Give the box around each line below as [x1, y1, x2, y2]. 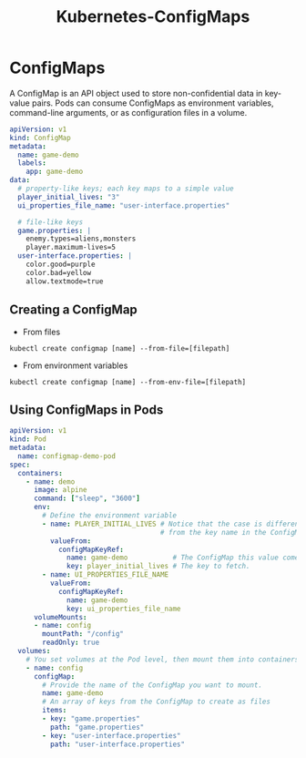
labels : [17, 159, 47, 168]
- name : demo [25, 476, 76, 487]
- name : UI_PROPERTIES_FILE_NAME [42, 570, 169, 579]
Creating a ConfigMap [9, 302, 138, 318]
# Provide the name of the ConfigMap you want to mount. [42, 681, 262, 690]
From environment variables [22, 360, 128, 371]
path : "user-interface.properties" [49, 740, 185, 749]
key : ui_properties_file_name [66, 604, 181, 613]
